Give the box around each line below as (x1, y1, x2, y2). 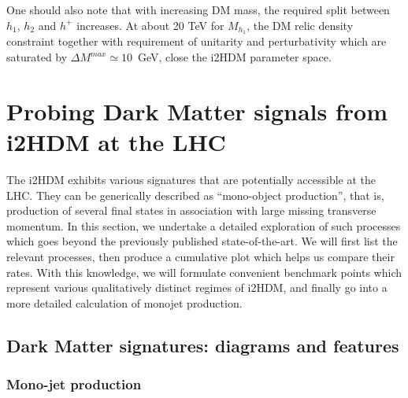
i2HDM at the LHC (6, 126, 226, 158)
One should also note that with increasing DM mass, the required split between (6, 2, 390, 17)
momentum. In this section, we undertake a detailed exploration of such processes (6, 217, 401, 234)
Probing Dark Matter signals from (6, 94, 388, 127)
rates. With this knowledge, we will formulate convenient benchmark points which (6, 263, 402, 280)
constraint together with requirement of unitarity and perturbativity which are (6, 33, 387, 50)
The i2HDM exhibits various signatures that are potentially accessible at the (6, 171, 376, 187)
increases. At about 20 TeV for (76, 17, 224, 33)
